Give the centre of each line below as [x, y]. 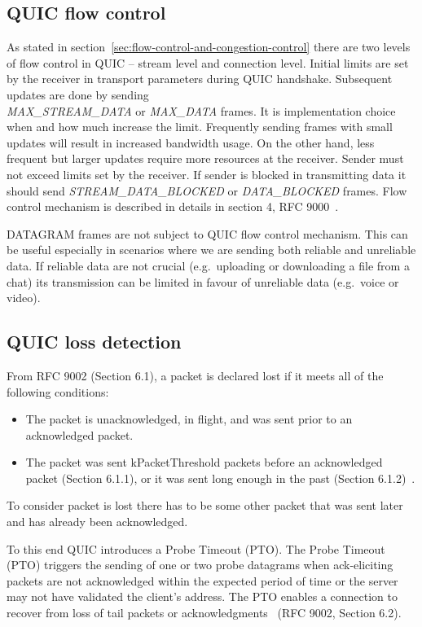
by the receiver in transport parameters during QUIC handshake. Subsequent [200, 79]
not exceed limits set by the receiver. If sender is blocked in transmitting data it [207, 174]
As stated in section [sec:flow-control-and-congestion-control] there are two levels [209, 47]
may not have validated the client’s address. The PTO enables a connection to [202, 596]
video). [24, 298]
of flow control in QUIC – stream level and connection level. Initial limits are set [208, 62]
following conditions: [58, 391]
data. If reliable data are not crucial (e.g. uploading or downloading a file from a [208, 265]
